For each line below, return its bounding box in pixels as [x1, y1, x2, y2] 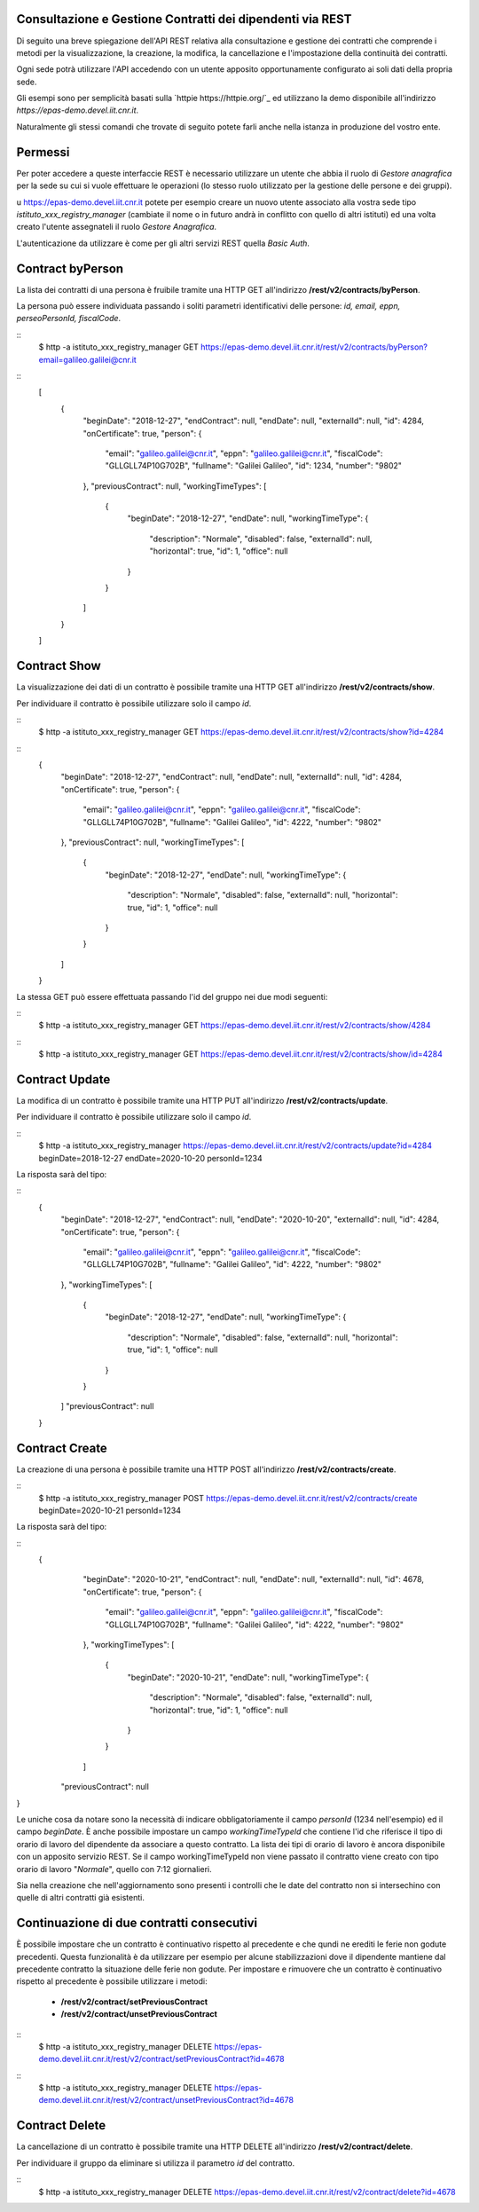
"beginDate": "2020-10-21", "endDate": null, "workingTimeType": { [127, 1672, 370, 1682]
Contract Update [16, 1072, 111, 1087]
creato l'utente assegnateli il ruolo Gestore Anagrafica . [16, 222, 217, 232]
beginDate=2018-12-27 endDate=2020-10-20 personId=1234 [38, 1153, 263, 1163]
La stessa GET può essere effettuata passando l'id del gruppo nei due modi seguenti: [16, 991, 328, 1002]
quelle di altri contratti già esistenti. [16, 1893, 145, 1903]
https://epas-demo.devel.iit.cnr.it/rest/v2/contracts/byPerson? [200, 342, 428, 352]
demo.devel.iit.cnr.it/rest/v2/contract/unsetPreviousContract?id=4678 [38, 2095, 294, 2106]
